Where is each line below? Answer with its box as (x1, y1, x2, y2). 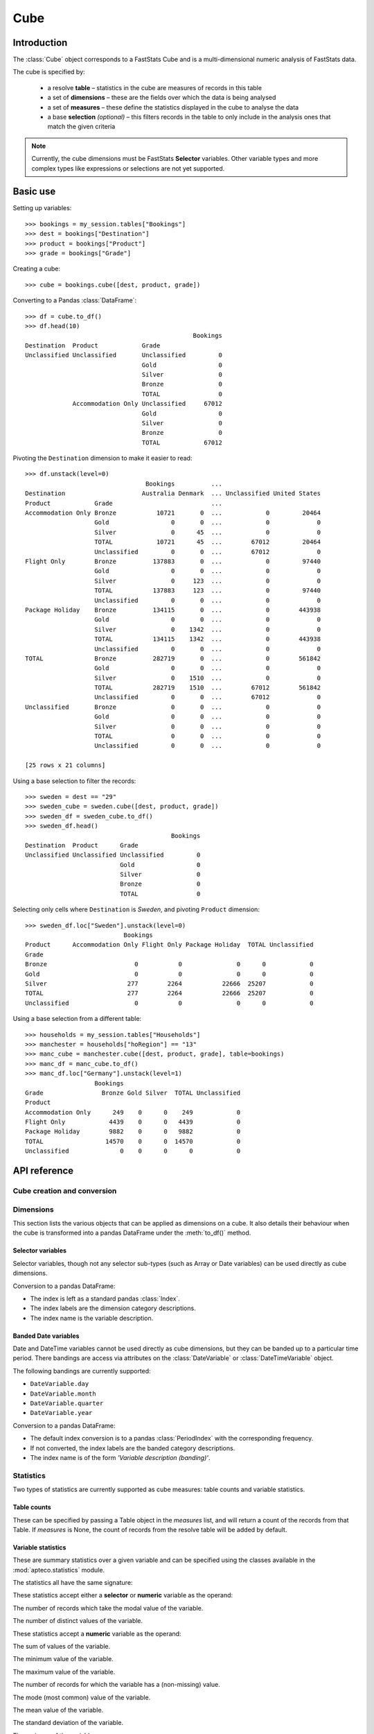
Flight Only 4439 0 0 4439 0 (25, 1118, 241, 1126)
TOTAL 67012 (141, 438, 223, 447)
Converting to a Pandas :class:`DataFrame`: (12, 296, 137, 304)
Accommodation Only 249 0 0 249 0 (25, 1108, 241, 1116)
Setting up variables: (12, 204, 72, 212)
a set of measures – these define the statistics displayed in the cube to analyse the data (47, 103, 299, 111)
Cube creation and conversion (12, 1186, 117, 1196)
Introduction (12, 37, 68, 49)
